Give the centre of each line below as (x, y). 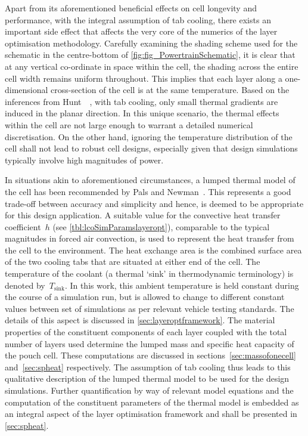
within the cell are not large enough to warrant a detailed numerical (129, 124)
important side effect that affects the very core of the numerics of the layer (141, 31)
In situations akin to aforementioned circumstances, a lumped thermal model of (150, 180)
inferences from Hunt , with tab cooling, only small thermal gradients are (141, 101)
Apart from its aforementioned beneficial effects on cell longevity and (131, 8)
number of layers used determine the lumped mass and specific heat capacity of (150, 343)
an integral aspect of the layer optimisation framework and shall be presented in (151, 414)
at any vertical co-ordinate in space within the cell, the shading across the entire (152, 66)
